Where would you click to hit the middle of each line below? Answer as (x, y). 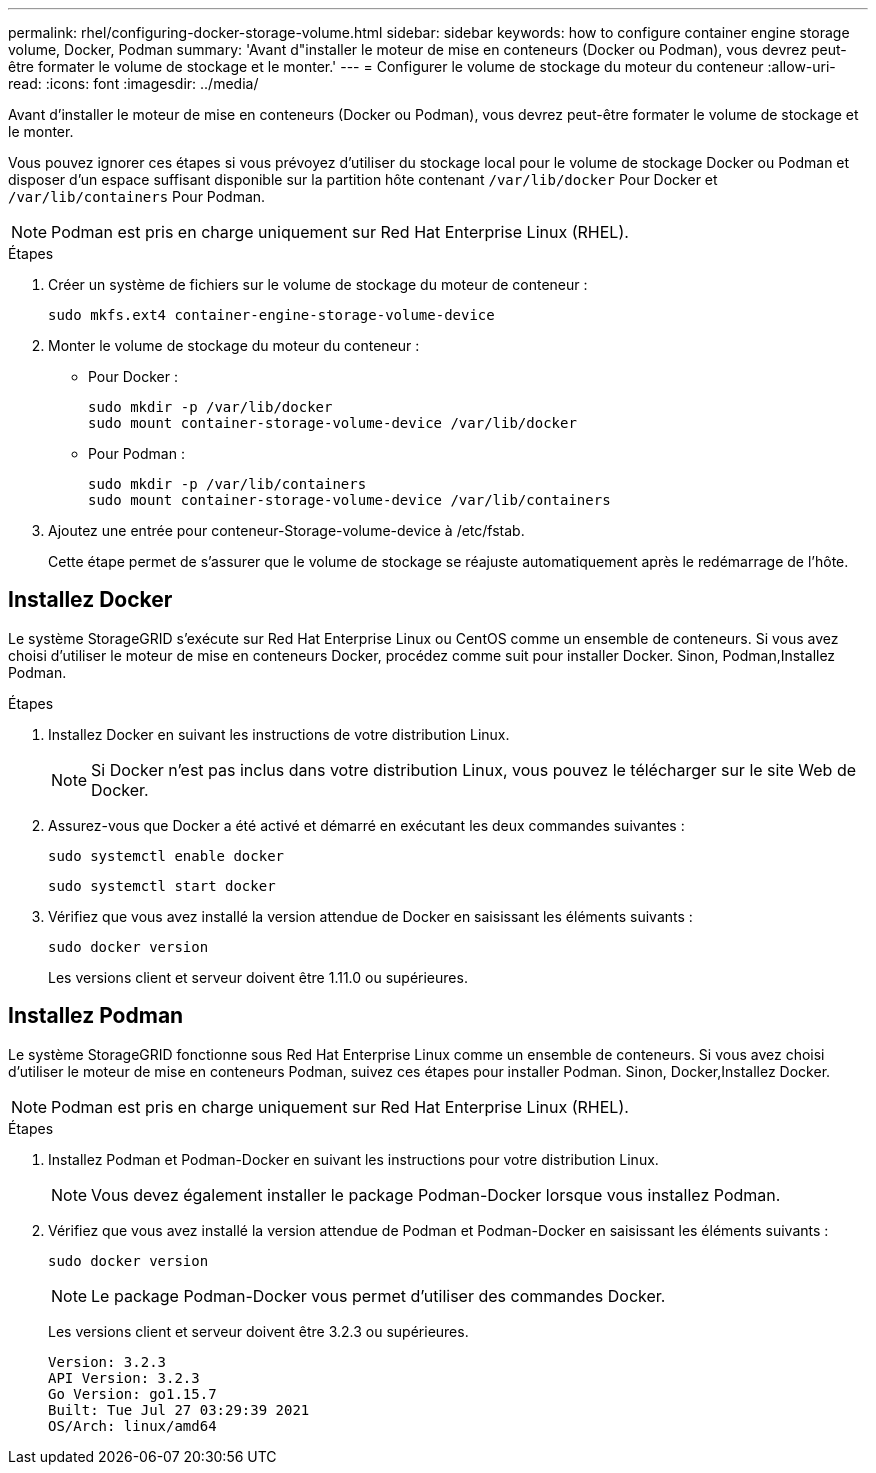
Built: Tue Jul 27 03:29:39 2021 (179, 1409)
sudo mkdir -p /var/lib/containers (227, 484)
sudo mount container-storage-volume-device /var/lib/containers (349, 500)
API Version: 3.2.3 (124, 1377)
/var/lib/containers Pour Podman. (137, 196)
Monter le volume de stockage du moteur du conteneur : (234, 345)
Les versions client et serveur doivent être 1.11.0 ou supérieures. (258, 977)
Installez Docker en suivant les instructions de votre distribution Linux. (279, 734)
